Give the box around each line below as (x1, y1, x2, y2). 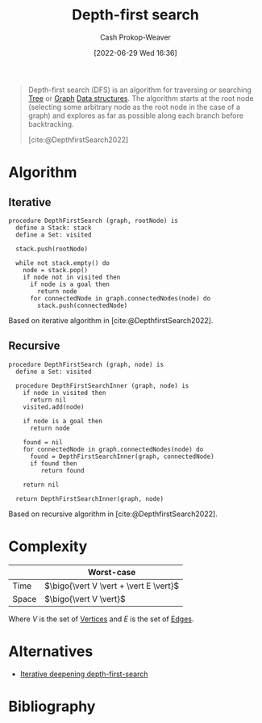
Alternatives (8, 642, 94, 660)
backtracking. (27, 119, 74, 128)
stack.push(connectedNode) (37, 301, 128, 309)
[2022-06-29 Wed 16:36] (94, 48, 177, 57)
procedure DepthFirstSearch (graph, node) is (8, 360, 164, 368)
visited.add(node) (23, 402, 85, 411)
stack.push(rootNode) (15, 245, 89, 253)
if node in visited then (23, 389, 106, 397)
